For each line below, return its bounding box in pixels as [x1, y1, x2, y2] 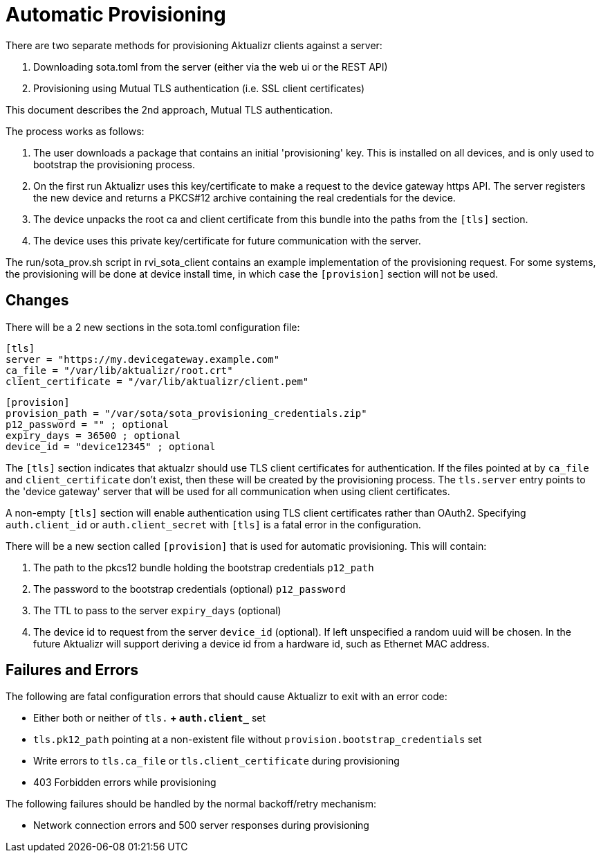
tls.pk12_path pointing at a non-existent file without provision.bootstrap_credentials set [33, 733, 482, 746]
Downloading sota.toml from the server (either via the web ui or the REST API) [33, 60, 388, 73]
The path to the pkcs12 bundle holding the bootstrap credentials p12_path [33, 561, 374, 573]
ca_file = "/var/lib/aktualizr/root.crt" [6, 364, 233, 376]
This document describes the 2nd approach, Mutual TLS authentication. [6, 103, 333, 116]
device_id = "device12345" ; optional [6, 440, 216, 452]
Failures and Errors [6, 661, 139, 679]
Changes [6, 292, 69, 310]
